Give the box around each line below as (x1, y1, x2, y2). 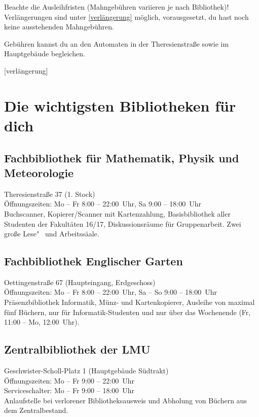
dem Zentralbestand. (4, 405, 68, 415)
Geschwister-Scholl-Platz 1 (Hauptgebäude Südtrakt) (4, 365, 169, 376)
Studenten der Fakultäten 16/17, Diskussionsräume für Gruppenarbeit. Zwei (4, 218, 241, 229)
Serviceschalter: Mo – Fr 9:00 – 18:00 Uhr (4, 385, 135, 396)
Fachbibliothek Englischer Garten (4, 253, 183, 269)
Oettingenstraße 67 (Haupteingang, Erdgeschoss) (4, 276, 156, 287)
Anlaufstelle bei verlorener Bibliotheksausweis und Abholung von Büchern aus (4, 395, 247, 405)
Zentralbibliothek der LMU (4, 341, 151, 357)
